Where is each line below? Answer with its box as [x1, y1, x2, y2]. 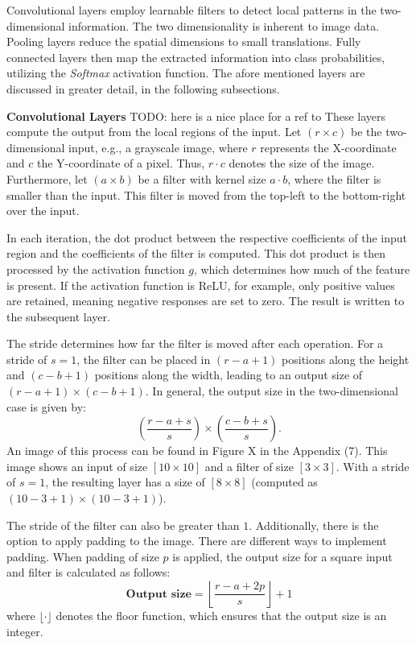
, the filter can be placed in [76, 350, 211, 367]
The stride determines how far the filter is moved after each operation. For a [6, 335, 384, 352]
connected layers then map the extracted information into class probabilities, [6, 48, 385, 65]
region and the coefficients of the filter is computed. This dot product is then [6, 245, 385, 262]
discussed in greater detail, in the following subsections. [6, 80, 280, 97]
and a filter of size [204, 457, 294, 474]
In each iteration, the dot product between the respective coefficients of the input [6, 229, 408, 246]
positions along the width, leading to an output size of [94, 366, 363, 383]
